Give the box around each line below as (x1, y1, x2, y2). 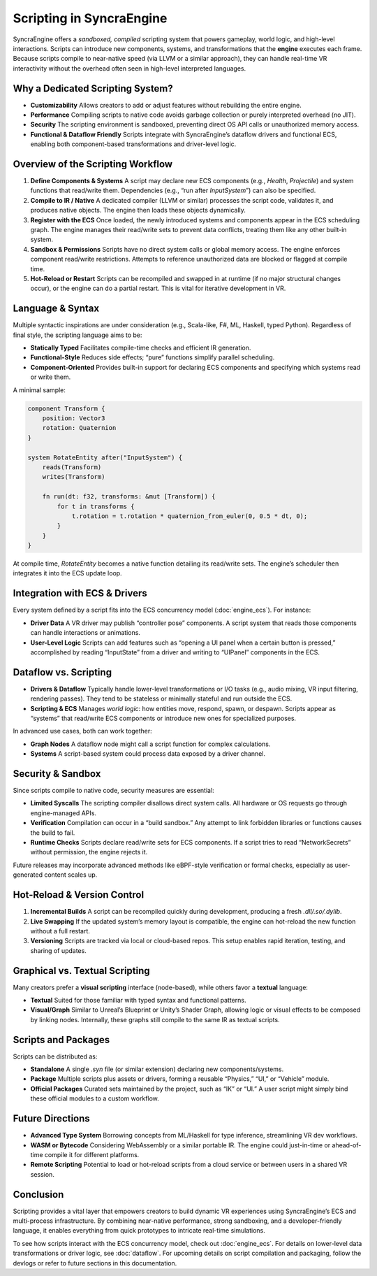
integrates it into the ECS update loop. (13, 569, 122, 578)
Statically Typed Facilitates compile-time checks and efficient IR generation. (30, 343, 251, 352)
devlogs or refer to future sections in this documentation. (13, 1259, 177, 1267)
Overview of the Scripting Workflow (13, 158, 173, 170)
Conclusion (13, 1189, 64, 1200)
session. (30, 1170, 55, 1178)
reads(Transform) (42, 463, 102, 471)
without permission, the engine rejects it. (30, 848, 148, 856)
